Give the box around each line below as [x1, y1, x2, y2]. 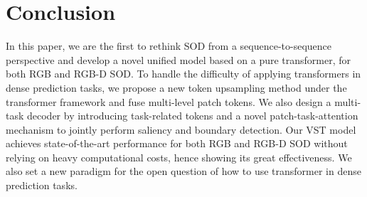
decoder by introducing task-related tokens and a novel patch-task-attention [27, 108, 358, 123]
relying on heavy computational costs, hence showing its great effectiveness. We [6, 149, 352, 164]
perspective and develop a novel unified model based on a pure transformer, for [6, 52, 351, 67]
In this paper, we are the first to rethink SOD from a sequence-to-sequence [6, 38, 331, 53]
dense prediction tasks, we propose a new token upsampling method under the [6, 80, 347, 95]
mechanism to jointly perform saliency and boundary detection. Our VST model [6, 122, 356, 137]
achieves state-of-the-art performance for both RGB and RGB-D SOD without [6, 136, 348, 151]
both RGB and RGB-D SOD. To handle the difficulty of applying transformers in [6, 66, 361, 81]
